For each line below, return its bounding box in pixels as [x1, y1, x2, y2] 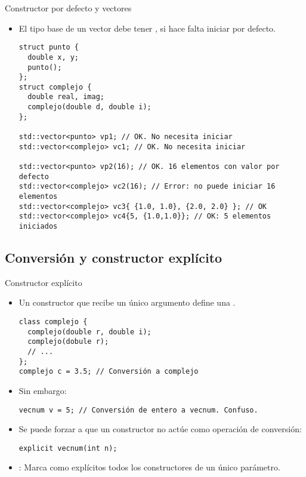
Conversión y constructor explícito [5, 248, 222, 267]
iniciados [18, 222, 58, 230]
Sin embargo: [18, 384, 67, 396]
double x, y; [27, 53, 79, 61]
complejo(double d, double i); [27, 103, 152, 112]
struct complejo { [18, 82, 92, 91]
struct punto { [18, 43, 79, 52]
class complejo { [18, 318, 88, 327]
